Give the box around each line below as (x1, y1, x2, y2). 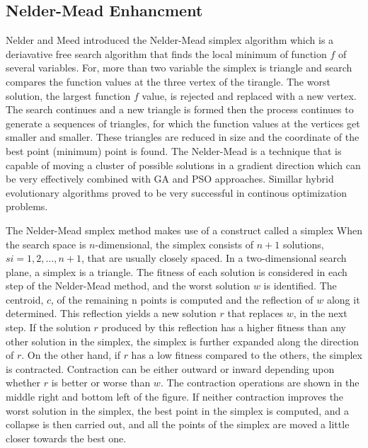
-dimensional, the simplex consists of (95, 236, 254, 251)
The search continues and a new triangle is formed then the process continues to (6, 102, 354, 117)
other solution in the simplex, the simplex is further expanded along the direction (6, 333, 360, 348)
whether (6, 375, 41, 390)
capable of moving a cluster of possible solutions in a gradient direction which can (6, 157, 361, 172)
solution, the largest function (6, 88, 131, 103)
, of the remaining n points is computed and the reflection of (51, 292, 314, 306)
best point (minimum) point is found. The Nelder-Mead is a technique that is (6, 143, 342, 158)
